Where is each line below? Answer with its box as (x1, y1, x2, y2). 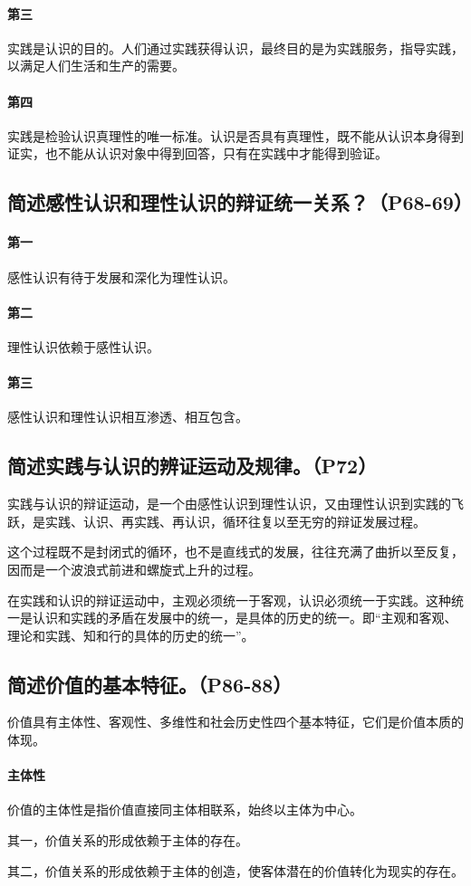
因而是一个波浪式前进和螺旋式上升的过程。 (7, 559, 261, 578)
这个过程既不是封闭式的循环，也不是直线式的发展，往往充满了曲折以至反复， (7, 542, 464, 561)
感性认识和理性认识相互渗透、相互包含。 (7, 407, 248, 426)
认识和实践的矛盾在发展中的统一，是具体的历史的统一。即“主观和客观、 (32, 608, 457, 627)
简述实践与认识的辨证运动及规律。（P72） (7, 452, 378, 480)
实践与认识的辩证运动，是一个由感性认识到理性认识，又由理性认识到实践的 (7, 494, 451, 513)
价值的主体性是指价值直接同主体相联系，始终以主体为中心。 (7, 800, 362, 819)
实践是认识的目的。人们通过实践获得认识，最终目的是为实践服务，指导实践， (7, 38, 464, 57)
